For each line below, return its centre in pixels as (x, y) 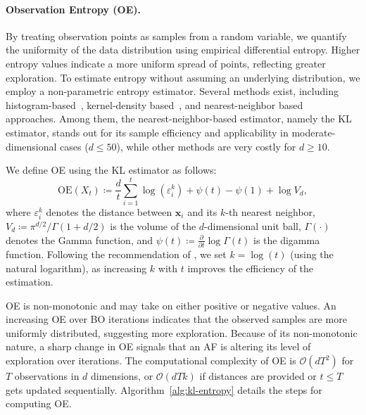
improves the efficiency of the (251, 268)
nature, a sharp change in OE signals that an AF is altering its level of (158, 346)
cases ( (74, 146)
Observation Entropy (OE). (73, 9)
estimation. (30, 282)
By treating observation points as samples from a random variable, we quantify (176, 36)
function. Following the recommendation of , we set (116, 254)
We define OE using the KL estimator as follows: (111, 170)
